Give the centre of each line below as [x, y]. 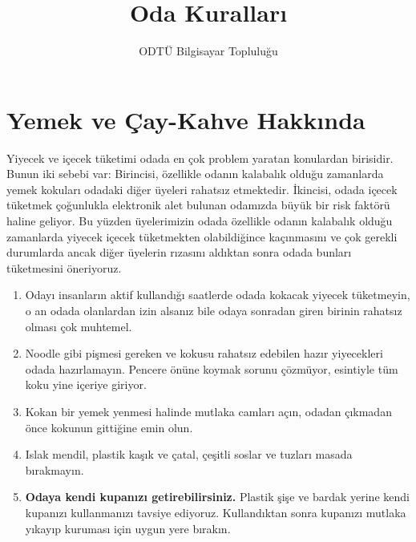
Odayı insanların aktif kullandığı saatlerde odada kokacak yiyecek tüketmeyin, [218, 295]
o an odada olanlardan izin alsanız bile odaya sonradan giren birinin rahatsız [214, 310]
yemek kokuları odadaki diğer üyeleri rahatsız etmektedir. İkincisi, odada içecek [202, 189]
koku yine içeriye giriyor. [86, 384]
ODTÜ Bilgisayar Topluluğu [208, 51]
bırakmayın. [55, 469]
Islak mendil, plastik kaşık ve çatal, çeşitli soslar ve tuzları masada [189, 454]
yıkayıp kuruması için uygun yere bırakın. [128, 528]
